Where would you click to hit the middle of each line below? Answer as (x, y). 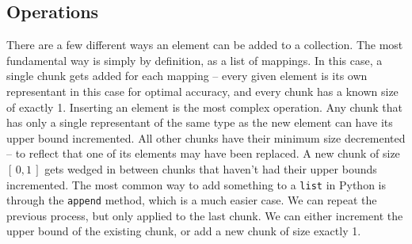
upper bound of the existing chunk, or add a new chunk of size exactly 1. (184, 231)
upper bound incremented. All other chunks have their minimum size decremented (206, 137)
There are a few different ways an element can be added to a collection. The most (205, 45)
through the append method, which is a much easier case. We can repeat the (192, 200)
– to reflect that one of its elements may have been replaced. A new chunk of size (203, 153)
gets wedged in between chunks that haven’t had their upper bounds (211, 168)
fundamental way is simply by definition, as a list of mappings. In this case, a (195, 60)
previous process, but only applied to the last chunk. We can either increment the (205, 215)
